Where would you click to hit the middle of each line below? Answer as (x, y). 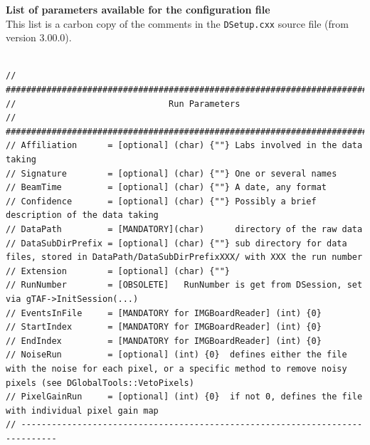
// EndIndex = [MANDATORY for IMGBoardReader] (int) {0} (164, 341)
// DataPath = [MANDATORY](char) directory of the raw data (184, 229)
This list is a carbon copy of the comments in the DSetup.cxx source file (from (177, 23)
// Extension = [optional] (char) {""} (118, 271)
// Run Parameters (123, 104)
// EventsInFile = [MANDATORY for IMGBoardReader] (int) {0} (164, 313)
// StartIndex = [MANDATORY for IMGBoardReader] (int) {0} (164, 327)
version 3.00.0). (39, 37)
